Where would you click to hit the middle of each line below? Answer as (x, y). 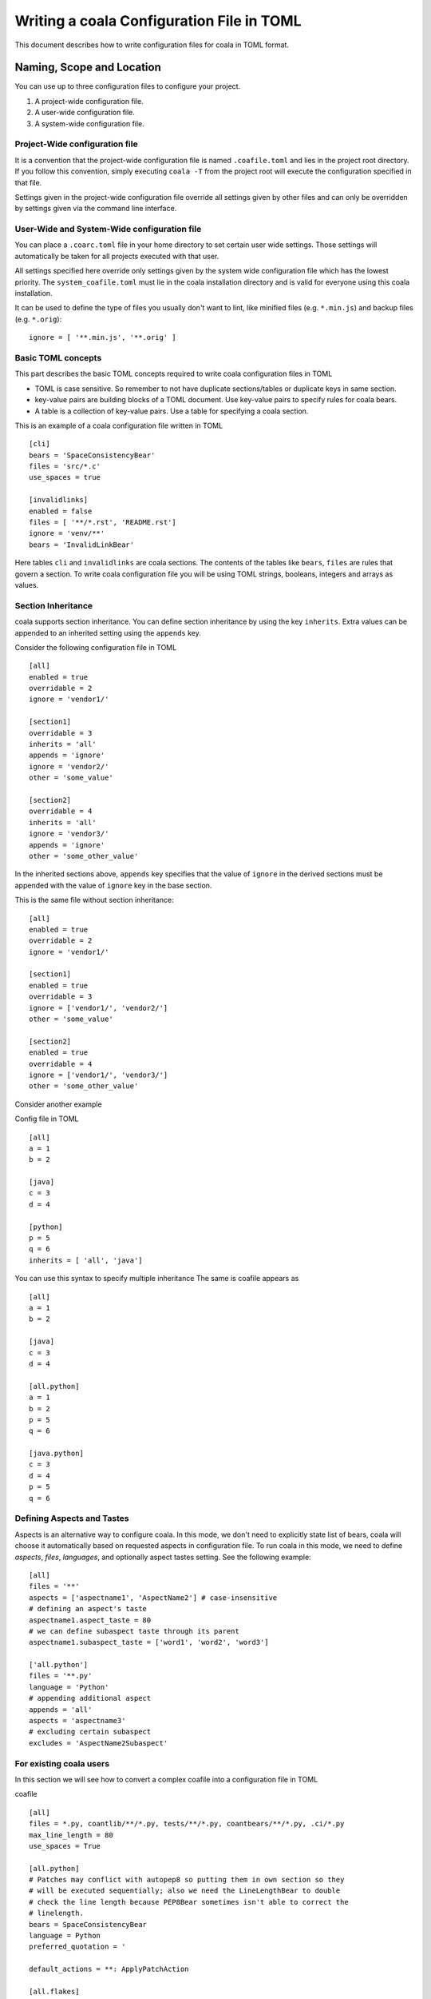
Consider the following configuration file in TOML (96, 647)
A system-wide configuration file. (90, 123)
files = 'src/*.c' (65, 467)
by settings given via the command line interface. (96, 209)
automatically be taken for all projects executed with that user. (117, 256)
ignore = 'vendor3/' (69, 834)
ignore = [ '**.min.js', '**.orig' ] (103, 337)
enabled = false (61, 511)
